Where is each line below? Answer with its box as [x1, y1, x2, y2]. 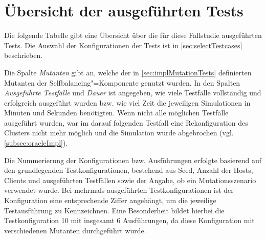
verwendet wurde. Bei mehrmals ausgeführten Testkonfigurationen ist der [4, 185, 234, 195]
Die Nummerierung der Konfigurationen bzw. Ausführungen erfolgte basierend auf [4, 154, 262, 165]
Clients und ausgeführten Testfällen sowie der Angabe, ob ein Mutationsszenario [4, 174, 256, 185]
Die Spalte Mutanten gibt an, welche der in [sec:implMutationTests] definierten [4, 67, 252, 77]
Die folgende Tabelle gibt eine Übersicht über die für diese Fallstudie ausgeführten [4, 30, 262, 41]
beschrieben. [4, 50, 43, 61]
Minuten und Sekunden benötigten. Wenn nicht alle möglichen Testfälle [4, 107, 229, 118]
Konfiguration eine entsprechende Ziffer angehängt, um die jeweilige [4, 195, 216, 206]
